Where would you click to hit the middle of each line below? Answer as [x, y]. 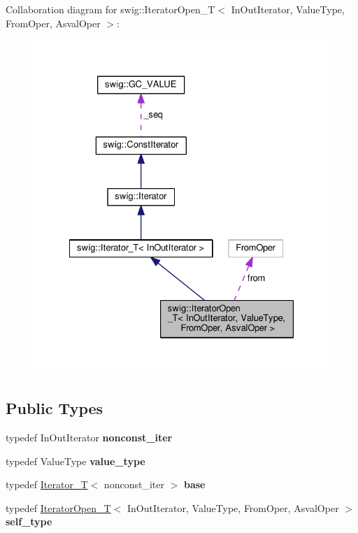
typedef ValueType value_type [76, 461]
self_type [29, 521]
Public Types [55, 408]
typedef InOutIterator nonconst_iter [89, 437]
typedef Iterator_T [47, 484]
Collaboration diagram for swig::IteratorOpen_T [110, 9]
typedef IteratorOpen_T [58, 507]
